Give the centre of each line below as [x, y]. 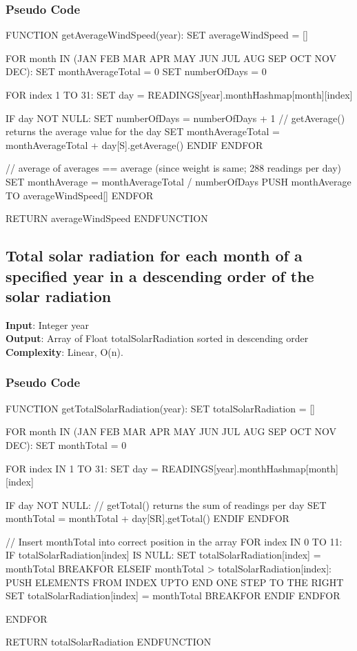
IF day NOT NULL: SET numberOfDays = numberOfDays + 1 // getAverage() [175, 118]
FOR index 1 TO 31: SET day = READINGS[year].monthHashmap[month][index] [179, 94]
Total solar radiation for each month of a [154, 256]
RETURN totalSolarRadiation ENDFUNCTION [109, 642]
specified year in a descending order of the [160, 276]
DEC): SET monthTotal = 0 [66, 444]
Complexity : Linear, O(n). [64, 351]
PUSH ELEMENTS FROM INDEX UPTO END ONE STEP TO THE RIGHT [175, 582]
